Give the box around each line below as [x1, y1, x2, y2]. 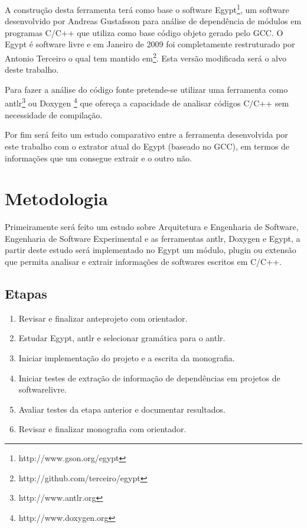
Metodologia [5, 186, 108, 210]
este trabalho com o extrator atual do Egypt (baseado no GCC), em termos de [5, 140, 290, 152]
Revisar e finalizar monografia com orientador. [18, 423, 187, 435]
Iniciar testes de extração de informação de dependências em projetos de [18, 371, 280, 384]
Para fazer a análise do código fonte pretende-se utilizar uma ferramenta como [5, 83, 288, 95]
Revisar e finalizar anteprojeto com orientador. [18, 312, 188, 324]
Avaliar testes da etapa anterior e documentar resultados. [18, 403, 226, 415]
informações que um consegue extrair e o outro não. [5, 151, 192, 164]
